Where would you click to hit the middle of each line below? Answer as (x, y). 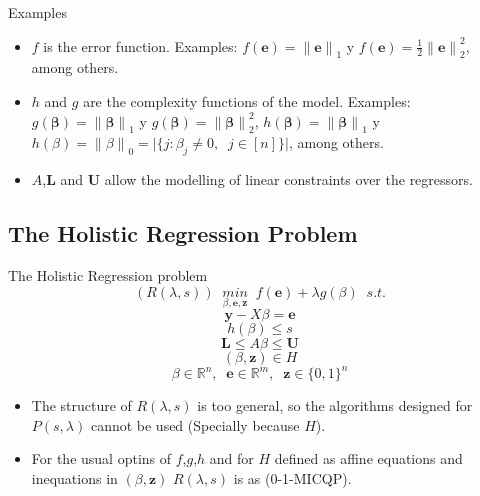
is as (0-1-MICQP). (292, 478)
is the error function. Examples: (140, 45)
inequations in (74, 478)
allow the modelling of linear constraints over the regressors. (288, 179)
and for (231, 458)
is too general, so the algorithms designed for (335, 405)
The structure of (81, 405)
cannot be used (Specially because (195, 424)
